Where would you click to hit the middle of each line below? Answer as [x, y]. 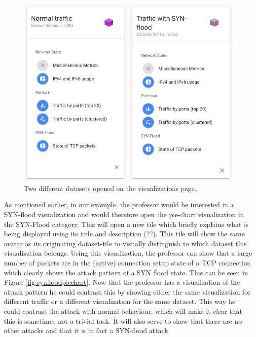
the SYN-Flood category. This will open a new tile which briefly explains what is [126, 224]
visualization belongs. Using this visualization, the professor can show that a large [128, 253]
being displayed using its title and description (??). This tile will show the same [124, 234]
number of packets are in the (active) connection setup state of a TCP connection [128, 263]
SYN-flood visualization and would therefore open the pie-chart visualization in [124, 214]
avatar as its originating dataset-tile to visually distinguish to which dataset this [125, 243]
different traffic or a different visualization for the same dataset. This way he [120, 301]
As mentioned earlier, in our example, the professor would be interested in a [119, 205]
